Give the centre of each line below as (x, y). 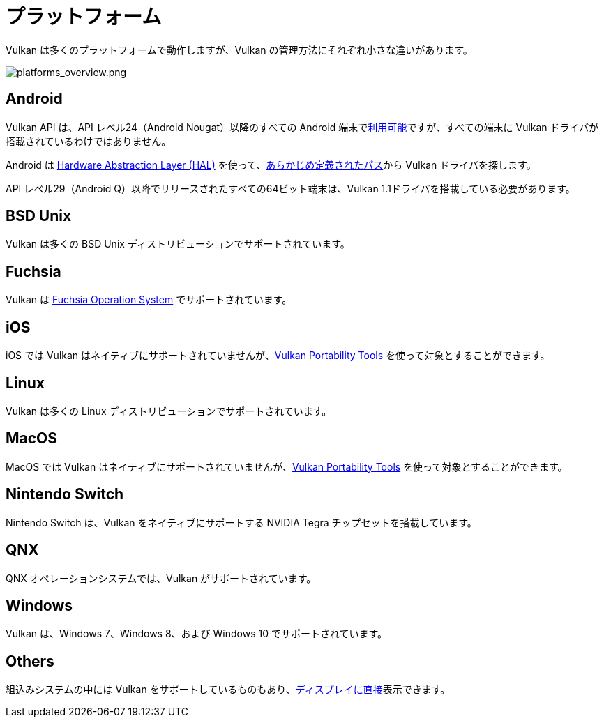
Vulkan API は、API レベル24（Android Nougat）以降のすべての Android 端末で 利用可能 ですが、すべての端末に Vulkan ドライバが (302, 127)
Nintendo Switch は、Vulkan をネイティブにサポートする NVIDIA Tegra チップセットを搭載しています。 (241, 522)
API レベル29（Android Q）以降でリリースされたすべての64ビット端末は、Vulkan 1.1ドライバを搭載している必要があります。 (290, 188)
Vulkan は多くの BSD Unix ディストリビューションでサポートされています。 (178, 244)
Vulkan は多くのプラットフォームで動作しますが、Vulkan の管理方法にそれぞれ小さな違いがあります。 (239, 50)
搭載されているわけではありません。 (89, 141)
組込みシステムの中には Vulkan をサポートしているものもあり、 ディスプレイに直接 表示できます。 (228, 690)
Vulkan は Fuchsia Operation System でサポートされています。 (149, 300)
